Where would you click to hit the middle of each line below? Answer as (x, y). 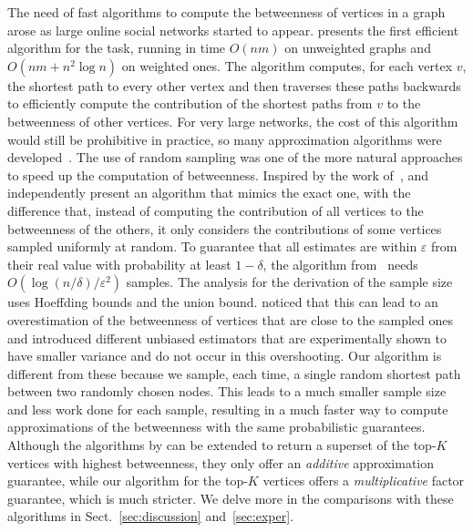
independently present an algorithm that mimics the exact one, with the (209, 193)
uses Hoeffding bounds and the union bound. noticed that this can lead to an (223, 302)
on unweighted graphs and (358, 48)
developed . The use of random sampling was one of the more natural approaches (235, 157)
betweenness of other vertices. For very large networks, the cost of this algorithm (233, 121)
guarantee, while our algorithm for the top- (128, 481)
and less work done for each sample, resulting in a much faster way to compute (228, 409)
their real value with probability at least (119, 264)
